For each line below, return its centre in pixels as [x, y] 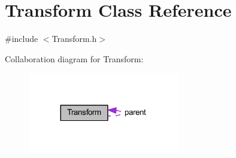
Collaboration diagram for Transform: [74, 58]
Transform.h [74, 39]
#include [22, 39]
